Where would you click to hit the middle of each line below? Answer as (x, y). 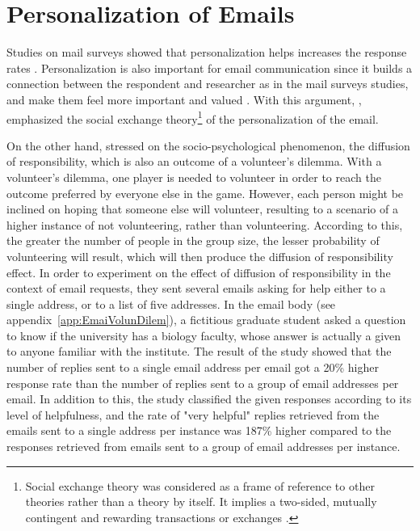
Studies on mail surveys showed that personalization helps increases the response (207, 52)
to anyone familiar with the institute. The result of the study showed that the (199, 351)
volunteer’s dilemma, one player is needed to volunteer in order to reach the (194, 177)
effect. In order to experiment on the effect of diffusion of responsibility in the (199, 272)
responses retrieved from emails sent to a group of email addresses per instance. (204, 447)
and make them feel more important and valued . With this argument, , (184, 99)
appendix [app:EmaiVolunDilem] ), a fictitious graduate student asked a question (206, 320)
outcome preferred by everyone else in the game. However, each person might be (205, 193)
